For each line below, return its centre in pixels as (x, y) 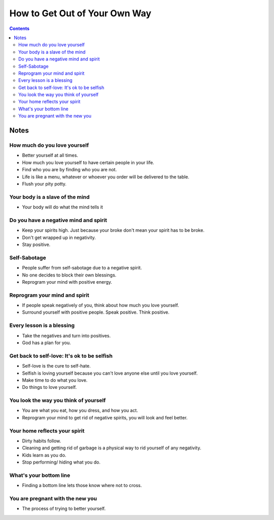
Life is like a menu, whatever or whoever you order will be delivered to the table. (106, 177)
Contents (20, 28)
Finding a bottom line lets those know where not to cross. (82, 485)
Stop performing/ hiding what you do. (61, 462)
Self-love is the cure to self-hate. (56, 366)
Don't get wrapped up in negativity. (59, 237)
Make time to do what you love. (55, 380)
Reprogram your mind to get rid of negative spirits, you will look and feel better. (105, 417)
